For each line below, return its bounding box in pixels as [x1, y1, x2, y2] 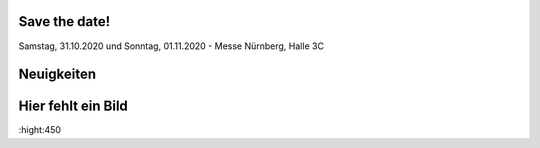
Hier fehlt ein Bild [18, 98, 129, 115]
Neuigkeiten [18, 66, 97, 83]
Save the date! [18, 13, 111, 30]
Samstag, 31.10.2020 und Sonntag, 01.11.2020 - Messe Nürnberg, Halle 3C [18, 40, 325, 52]
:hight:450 [18, 124, 62, 136]
